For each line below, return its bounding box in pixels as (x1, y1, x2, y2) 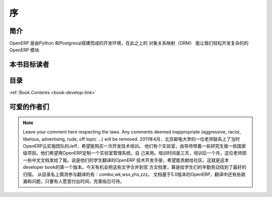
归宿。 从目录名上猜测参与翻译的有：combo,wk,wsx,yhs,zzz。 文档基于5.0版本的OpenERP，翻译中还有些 (23, 171, 241, 177)
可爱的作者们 (9, 103, 49, 111)
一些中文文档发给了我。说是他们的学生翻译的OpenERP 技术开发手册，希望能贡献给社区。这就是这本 (23, 157, 229, 163)
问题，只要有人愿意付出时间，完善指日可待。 (31, 178, 124, 184)
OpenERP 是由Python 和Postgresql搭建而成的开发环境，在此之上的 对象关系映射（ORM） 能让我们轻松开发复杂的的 (9, 40, 249, 46)
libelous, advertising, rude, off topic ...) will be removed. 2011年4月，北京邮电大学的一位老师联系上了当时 (23, 136, 240, 142)
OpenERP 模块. (9, 47, 41, 53)
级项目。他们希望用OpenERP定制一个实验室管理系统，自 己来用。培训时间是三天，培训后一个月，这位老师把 (23, 150, 247, 156)
